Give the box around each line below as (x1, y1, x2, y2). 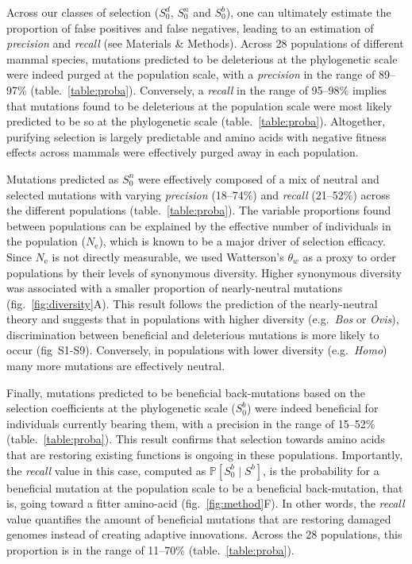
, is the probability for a (262, 462, 379, 478)
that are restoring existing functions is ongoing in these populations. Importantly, (6, 446, 403, 463)
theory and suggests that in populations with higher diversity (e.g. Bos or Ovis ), (6, 311, 399, 327)
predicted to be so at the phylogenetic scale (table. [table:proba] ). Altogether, (6, 113, 386, 129)
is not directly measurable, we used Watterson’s (52, 248, 284, 265)
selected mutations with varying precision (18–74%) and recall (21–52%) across (6, 186, 391, 203)
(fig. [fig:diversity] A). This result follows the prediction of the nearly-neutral (6, 295, 378, 311)
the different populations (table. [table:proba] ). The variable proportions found (6, 202, 391, 218)
